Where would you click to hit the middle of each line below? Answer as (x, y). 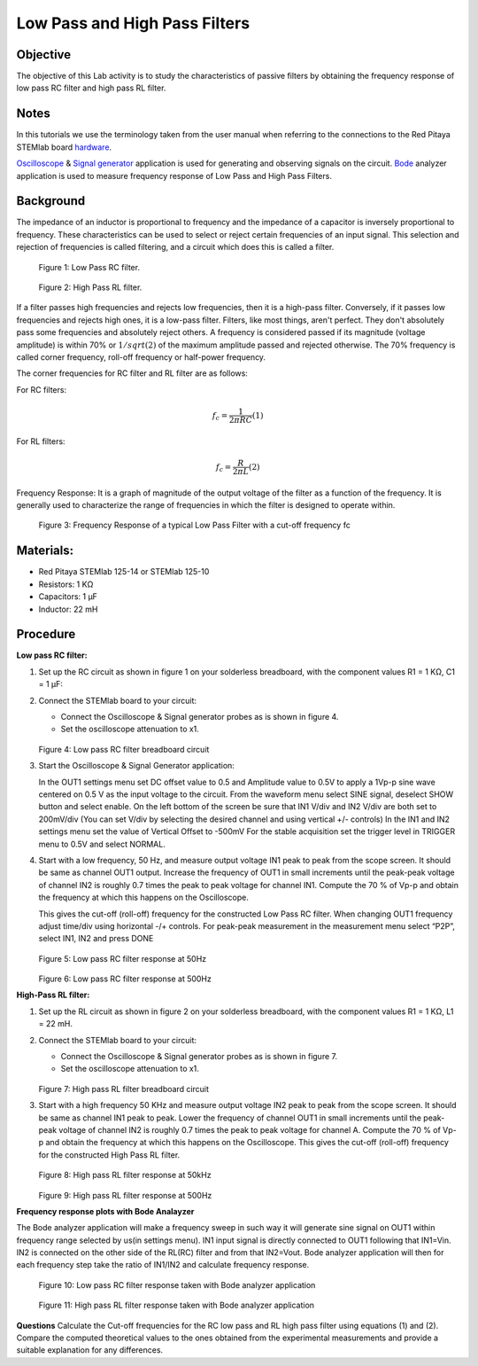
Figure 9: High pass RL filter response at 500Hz (125, 1195)
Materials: (45, 551)
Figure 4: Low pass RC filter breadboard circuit (124, 749)
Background (51, 201)
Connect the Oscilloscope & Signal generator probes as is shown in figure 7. (199, 1057)
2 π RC (241, 420)
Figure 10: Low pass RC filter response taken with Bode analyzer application (177, 1284)
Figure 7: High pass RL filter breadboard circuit (124, 1089)
